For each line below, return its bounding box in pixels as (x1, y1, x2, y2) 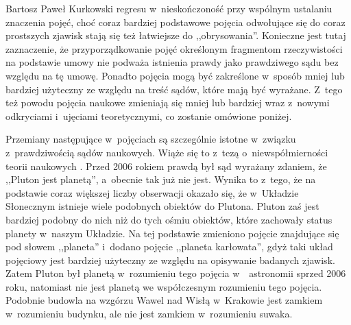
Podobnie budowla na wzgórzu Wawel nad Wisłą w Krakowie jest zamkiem (5, 293, 323, 307)
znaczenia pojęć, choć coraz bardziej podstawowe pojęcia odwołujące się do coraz (5, 14, 346, 29)
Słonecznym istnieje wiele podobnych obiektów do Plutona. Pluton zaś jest (5, 199, 319, 213)
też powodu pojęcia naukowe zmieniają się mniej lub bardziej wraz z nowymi (5, 95, 330, 110)
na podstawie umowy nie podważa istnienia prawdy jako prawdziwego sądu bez (5, 55, 339, 69)
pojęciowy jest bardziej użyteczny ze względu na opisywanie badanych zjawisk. (5, 252, 335, 267)
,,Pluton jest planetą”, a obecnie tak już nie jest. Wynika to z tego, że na (5, 172, 316, 186)
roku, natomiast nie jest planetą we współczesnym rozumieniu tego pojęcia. (5, 279, 322, 293)
